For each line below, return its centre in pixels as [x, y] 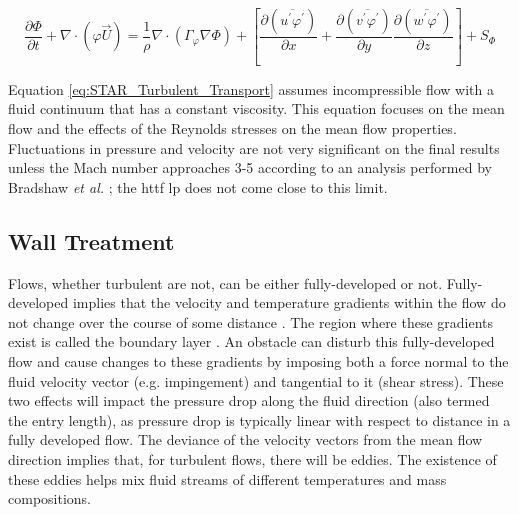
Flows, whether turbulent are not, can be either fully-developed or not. [225, 282]
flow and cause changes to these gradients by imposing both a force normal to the [258, 361]
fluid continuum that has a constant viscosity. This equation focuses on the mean [256, 108]
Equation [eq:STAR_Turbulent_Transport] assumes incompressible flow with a [251, 88]
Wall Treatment [91, 240]
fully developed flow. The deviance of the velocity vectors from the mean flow [245, 439]
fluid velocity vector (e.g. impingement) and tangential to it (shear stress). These [256, 380]
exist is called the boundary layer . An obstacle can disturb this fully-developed [251, 341]
